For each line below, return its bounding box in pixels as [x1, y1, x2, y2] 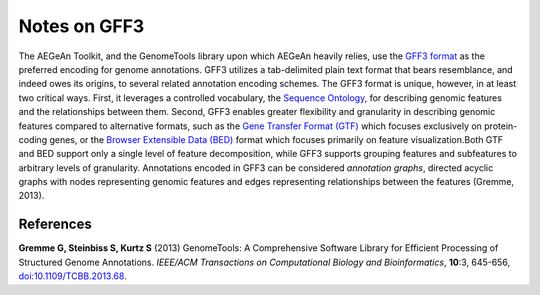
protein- [483, 120, 518, 132]
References [18, 216, 92, 233]
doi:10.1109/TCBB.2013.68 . [18, 270, 127, 282]
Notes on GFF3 [18, 15, 145, 37]
